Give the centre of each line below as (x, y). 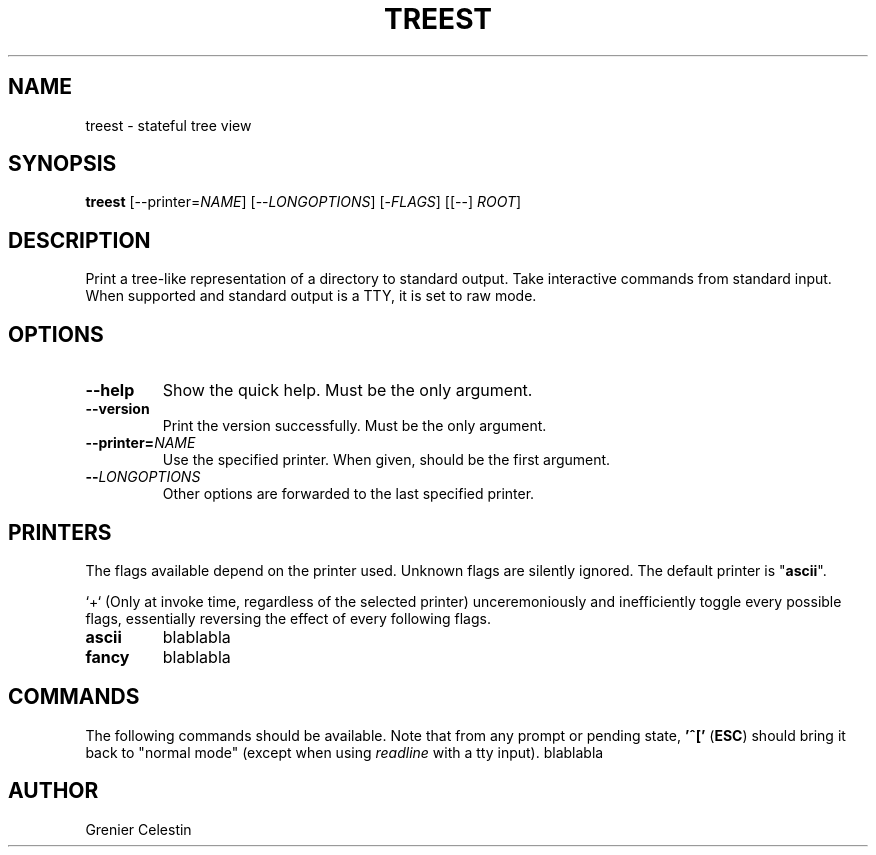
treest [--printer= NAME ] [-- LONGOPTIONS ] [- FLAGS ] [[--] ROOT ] (303, 202)
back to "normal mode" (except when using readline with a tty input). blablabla (344, 752)
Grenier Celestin (138, 829)
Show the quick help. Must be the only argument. (347, 390)
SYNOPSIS (62, 164)
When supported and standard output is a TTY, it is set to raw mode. (311, 296)
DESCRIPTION (79, 240)
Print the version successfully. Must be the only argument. (354, 426)
